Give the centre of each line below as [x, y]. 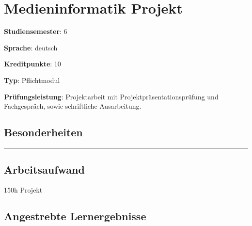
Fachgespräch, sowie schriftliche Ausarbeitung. [73, 106]
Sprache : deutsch [31, 47]
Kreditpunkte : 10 [32, 64]
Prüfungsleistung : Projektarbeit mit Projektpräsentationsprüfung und [111, 96]
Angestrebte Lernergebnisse [75, 216]
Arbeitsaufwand [44, 169]
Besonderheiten [43, 132]
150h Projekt [23, 190]
